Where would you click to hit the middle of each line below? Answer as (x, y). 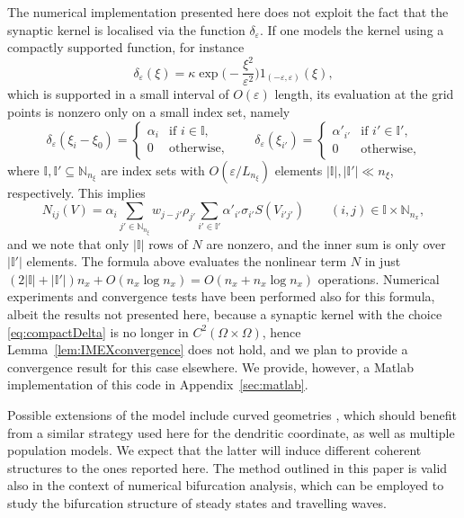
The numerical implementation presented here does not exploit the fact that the (228, 12)
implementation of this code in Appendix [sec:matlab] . (158, 384)
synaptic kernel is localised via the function (126, 29)
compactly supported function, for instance (126, 47)
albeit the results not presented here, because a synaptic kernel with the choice (225, 313)
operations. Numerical (379, 278)
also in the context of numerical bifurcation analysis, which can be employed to (226, 485)
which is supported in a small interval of (118, 94)
